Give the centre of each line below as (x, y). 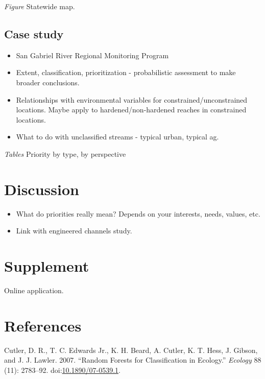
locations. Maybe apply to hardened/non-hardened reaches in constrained (131, 110)
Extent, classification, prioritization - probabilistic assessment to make (126, 72)
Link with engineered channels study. (74, 231)
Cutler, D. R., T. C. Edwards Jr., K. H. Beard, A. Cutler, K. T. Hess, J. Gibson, (131, 350)
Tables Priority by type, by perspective (65, 153)
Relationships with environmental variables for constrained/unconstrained (132, 99)
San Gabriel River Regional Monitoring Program (92, 55)
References (43, 325)
